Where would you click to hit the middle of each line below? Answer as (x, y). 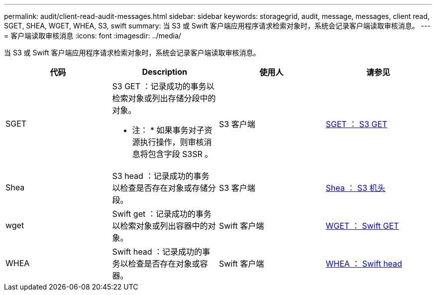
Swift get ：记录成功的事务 (162, 214)
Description (164, 72)
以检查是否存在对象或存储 (160, 188)
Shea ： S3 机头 (356, 188)
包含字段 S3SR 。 (180, 154)
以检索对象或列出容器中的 (160, 226)
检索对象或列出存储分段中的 (164, 98)
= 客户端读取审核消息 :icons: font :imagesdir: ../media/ (93, 36)
